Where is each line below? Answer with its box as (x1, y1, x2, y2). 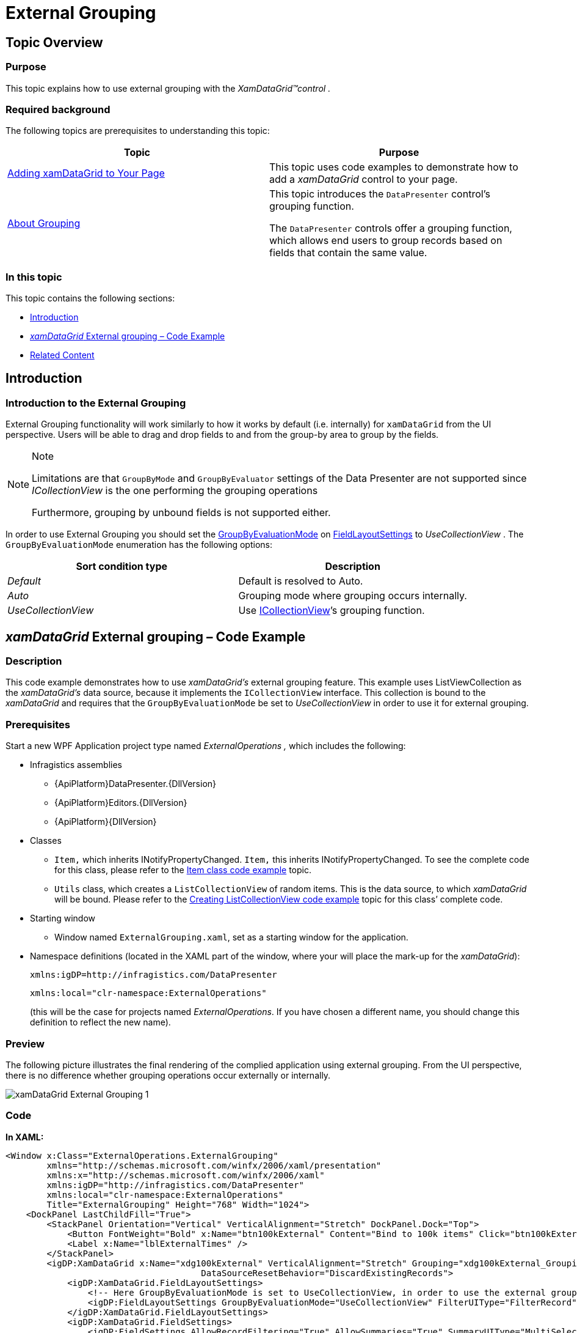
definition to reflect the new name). (30, 1017, 171, 1028)
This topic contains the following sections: (5, 293, 175, 304)
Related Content (30, 350, 95, 361)
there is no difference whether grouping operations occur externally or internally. (5, 1069, 331, 1080)
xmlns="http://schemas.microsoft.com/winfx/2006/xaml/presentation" (46, 1160, 382, 1170)
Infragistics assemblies (30, 759, 122, 770)
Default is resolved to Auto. (238, 575, 363, 588)
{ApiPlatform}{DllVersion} (54, 816, 157, 827)
